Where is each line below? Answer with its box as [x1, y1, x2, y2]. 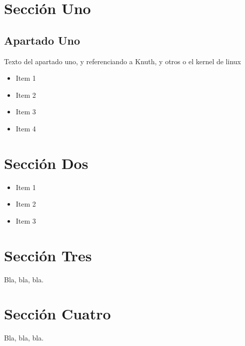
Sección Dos [4, 152, 88, 173]
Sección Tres [4, 245, 92, 265]
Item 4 [15, 123, 36, 133]
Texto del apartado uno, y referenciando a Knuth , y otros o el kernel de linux [4, 56, 241, 66]
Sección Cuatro [4, 303, 111, 324]
